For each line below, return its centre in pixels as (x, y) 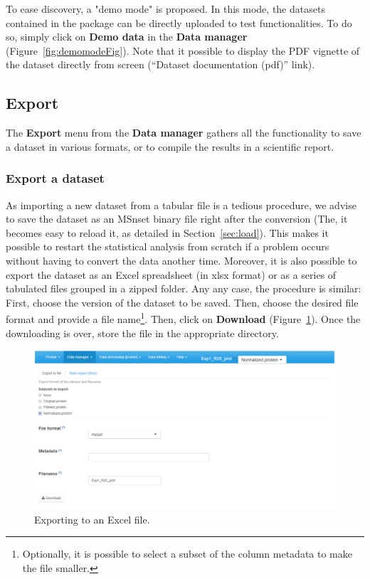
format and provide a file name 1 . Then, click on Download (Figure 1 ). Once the (183, 318)
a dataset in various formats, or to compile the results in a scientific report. (170, 146)
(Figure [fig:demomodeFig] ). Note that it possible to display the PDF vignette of (183, 50)
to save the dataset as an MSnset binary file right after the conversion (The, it (177, 219)
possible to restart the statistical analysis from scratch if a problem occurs (168, 246)
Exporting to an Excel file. (92, 519)
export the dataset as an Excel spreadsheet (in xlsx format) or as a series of (171, 274)
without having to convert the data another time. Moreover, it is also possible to (181, 260)
